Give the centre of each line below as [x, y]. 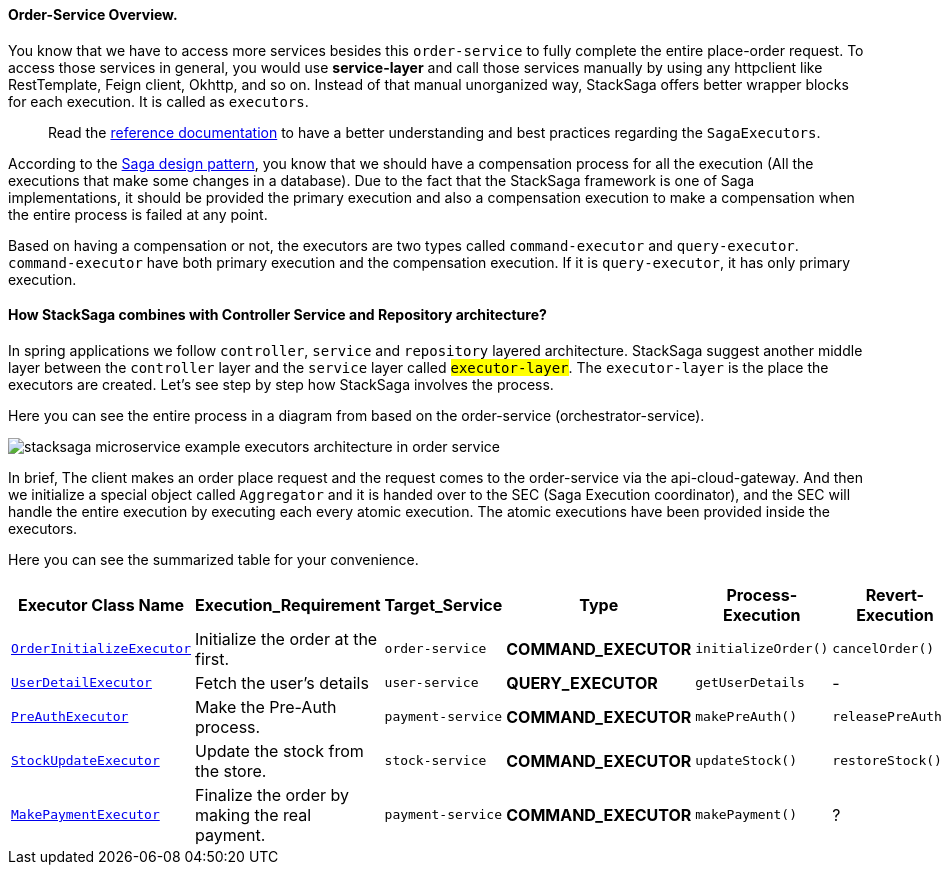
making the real [253, 814]
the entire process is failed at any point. [138, 214]
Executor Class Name [101, 604]
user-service [431, 683]
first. [212, 658]
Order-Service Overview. [93, 14]
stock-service [435, 761]
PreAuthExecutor [70, 717]
